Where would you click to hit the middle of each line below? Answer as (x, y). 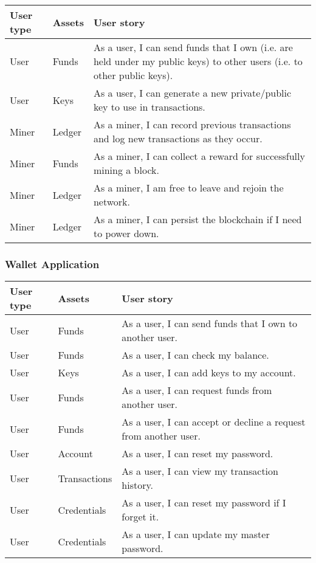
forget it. (140, 517)
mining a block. (126, 170)
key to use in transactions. (149, 107)
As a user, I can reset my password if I (204, 503)
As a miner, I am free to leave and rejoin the (188, 188)
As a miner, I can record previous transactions (192, 124)
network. (112, 202)
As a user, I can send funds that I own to (210, 323)
